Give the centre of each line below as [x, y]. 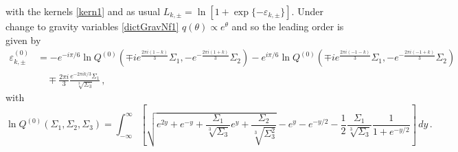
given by [23, 40]
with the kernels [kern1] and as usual [83, 11]
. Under [307, 11]
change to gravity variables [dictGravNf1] [92, 26]
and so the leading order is [288, 26]
